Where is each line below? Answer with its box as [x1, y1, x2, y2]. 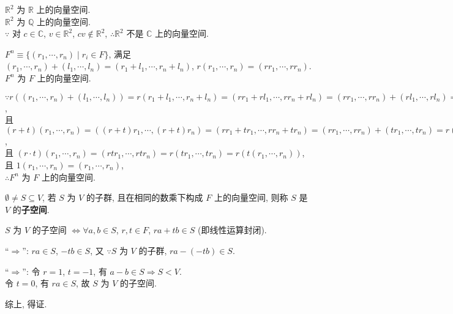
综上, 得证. [5, 297, 47, 310]
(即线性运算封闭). [197, 223, 267, 236]
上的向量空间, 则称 [214, 191, 288, 204]
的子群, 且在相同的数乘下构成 [86, 191, 203, 204]
